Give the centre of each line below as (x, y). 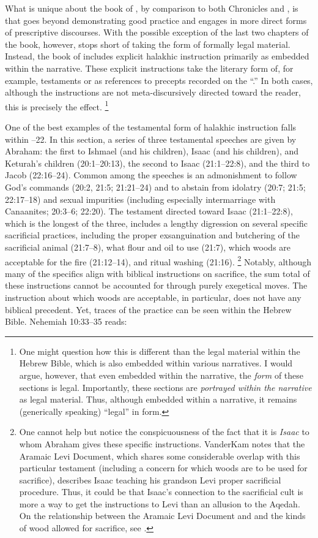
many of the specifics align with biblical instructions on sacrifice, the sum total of (157, 273)
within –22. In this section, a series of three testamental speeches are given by (151, 139)
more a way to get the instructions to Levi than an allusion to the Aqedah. (160, 503)
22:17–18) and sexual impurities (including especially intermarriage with (140, 199)
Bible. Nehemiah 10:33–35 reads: (66, 321)
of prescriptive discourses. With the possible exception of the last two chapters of (157, 32)
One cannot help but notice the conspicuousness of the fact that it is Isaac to (164, 432)
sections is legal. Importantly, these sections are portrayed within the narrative (165, 387)
